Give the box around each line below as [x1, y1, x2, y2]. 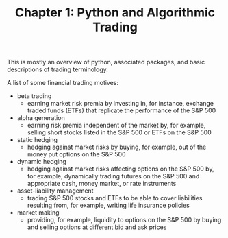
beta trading [16, 92, 52, 100]
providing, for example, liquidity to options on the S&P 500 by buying [27, 216, 222, 224]
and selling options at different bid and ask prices [27, 223, 167, 231]
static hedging [16, 136, 58, 144]
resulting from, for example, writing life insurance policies [27, 201, 190, 210]
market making [16, 209, 60, 217]
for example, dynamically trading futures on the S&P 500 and [27, 172, 200, 180]
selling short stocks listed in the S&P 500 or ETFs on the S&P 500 [27, 128, 212, 136]
